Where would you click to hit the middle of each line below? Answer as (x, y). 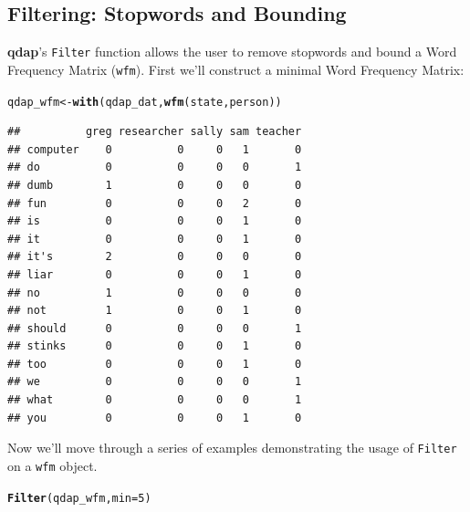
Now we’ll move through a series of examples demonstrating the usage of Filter (232, 448)
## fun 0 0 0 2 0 (155, 203)
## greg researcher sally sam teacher (155, 132)
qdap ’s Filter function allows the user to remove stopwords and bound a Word (232, 52)
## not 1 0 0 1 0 (155, 311)
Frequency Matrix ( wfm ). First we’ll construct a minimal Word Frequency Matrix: (236, 69)
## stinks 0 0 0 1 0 (155, 346)
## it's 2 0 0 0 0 (155, 257)
